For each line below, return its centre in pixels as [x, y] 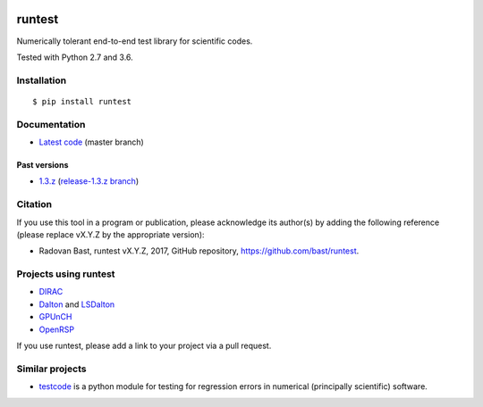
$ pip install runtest [82, 101]
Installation [42, 80]
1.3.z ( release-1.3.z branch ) [89, 181]
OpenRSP [57, 329]
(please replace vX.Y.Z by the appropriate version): [110, 234]
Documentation [51, 124]
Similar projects [51, 369]
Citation [34, 204]
